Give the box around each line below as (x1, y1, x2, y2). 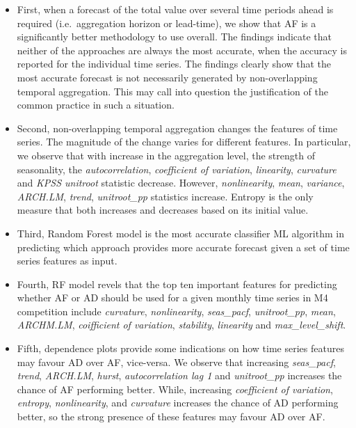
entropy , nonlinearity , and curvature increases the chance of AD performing (17, 395, 339, 410)
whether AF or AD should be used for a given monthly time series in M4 (17, 290, 328, 305)
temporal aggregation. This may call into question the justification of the (17, 84, 328, 98)
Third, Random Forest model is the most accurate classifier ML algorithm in (17, 225, 344, 240)
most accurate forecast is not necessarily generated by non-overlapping (17, 70, 318, 84)
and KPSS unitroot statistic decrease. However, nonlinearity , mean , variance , (17, 175, 345, 190)
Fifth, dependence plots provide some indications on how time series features (17, 341, 344, 356)
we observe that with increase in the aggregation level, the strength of (17, 148, 315, 162)
